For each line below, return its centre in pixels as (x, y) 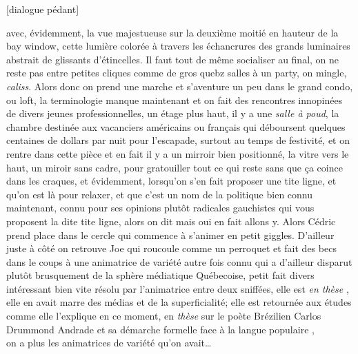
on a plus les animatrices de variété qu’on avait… (109, 343)
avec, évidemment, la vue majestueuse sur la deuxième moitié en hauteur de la (172, 32)
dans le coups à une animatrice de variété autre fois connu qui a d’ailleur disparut (179, 261)
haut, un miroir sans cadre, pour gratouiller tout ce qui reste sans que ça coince (175, 167)
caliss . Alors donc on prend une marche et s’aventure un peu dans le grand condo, (180, 86)
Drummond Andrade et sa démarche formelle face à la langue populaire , (160, 329)
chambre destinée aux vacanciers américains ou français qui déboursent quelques (176, 126)
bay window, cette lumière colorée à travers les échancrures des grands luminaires (178, 46)
